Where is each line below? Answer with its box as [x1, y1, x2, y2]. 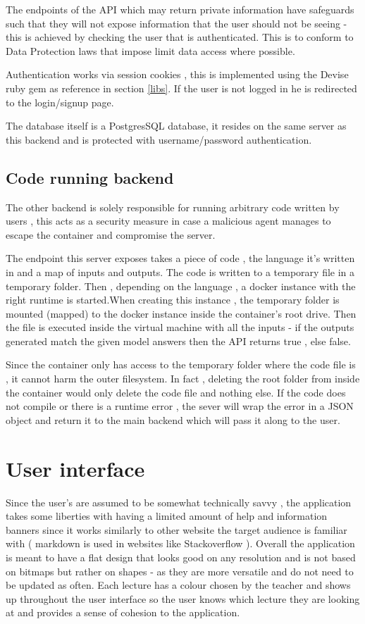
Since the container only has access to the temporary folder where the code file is [6, 357, 356, 372]
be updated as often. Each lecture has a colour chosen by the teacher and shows [6, 578, 351, 592]
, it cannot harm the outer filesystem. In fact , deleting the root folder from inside [6, 371, 360, 386]
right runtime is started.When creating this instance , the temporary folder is [6, 292, 340, 307]
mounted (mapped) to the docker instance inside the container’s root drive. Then [6, 306, 357, 320]
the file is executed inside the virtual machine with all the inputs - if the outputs [6, 320, 354, 335]
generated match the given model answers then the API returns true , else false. [6, 333, 351, 348]
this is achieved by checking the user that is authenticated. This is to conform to [6, 30, 354, 44]
